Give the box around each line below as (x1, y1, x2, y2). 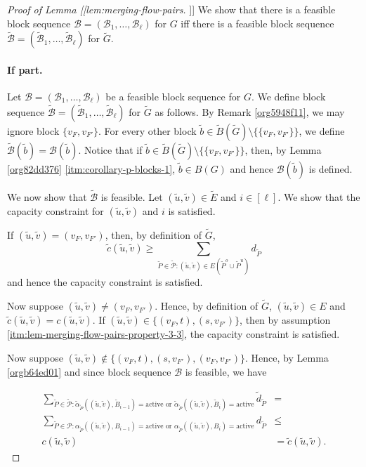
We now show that (7, 189, 87, 204)
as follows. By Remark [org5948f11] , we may (155, 104, 345, 119)
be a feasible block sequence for (105, 88, 241, 103)
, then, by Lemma (244, 142, 322, 157)
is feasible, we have (185, 364, 267, 379)
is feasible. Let (100, 189, 163, 204)
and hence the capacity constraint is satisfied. (7, 275, 203, 289)
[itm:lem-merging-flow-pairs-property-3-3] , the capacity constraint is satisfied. (7, 327, 340, 341)
